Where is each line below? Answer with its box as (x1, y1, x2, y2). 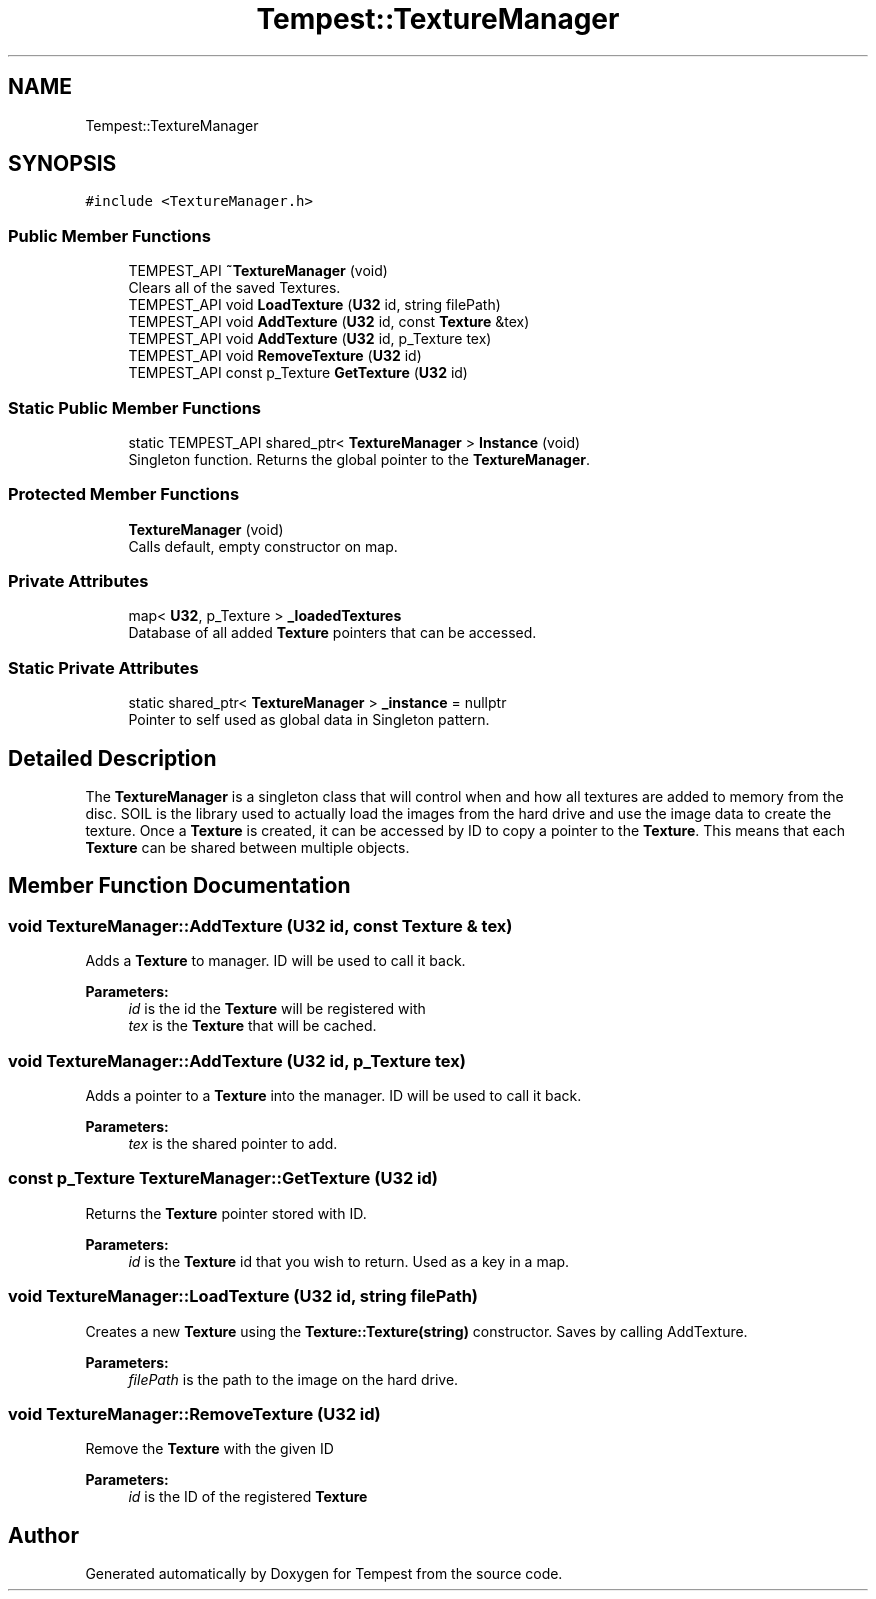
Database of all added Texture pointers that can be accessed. (128, 624, 537, 642)
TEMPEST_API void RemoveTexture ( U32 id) (128, 347, 422, 365)
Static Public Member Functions (8, 397, 262, 418)
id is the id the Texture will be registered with (128, 1000, 426, 1018)
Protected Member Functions (8, 484, 240, 505)
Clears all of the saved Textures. (128, 279, 341, 297)
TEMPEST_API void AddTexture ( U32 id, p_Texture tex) (128, 330, 492, 348)
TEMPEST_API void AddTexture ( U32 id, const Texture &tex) (128, 313, 530, 331)
